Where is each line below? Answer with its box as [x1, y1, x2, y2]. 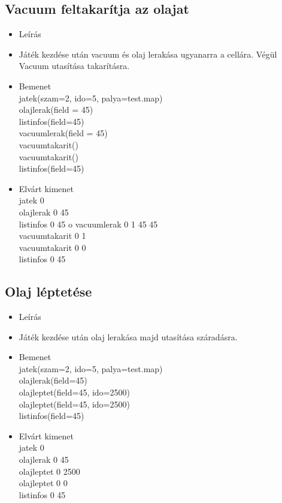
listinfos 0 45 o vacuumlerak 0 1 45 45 [19, 217, 158, 230]
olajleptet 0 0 [19, 477, 68, 489]
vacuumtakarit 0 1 [19, 229, 86, 242]
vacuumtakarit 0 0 [19, 241, 86, 253]
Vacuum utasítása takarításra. [19, 59, 130, 72]
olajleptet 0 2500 [19, 465, 80, 477]
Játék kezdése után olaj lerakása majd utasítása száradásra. [19, 330, 238, 343]
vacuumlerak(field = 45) [19, 127, 108, 139]
